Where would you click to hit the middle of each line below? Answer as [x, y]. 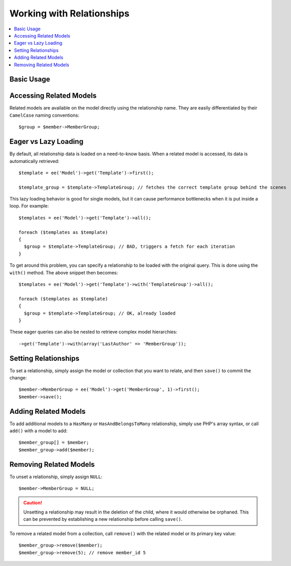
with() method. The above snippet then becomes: [64, 272]
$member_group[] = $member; [54, 443]
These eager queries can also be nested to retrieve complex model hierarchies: [93, 332]
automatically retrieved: [34, 161]
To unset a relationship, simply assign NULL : [56, 477]
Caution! [33, 503]
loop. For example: [29, 206]
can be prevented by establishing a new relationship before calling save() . [103, 519]
